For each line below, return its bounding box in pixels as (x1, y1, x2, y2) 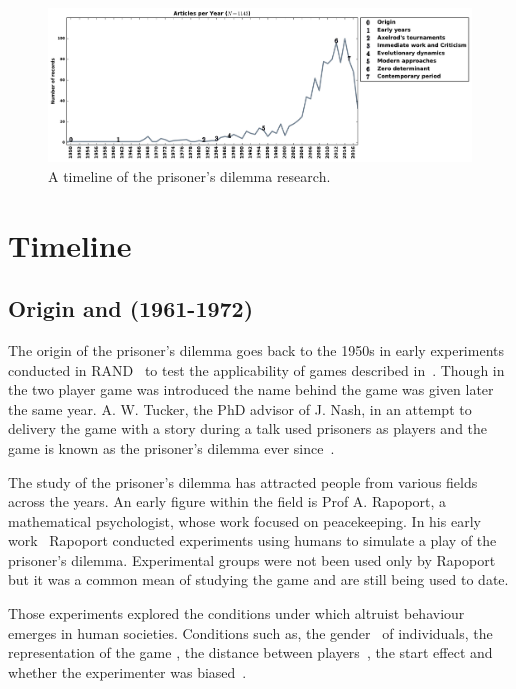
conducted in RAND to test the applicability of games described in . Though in (8, 359, 505, 380)
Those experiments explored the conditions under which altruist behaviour (8, 603, 465, 624)
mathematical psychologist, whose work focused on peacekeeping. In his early (8, 510, 481, 531)
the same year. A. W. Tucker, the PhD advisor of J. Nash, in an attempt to (8, 398, 472, 419)
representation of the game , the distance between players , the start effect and (8, 642, 493, 663)
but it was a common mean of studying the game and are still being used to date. (8, 569, 509, 590)
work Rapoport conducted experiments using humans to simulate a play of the (8, 530, 497, 551)
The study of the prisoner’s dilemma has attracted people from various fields (8, 471, 478, 492)
